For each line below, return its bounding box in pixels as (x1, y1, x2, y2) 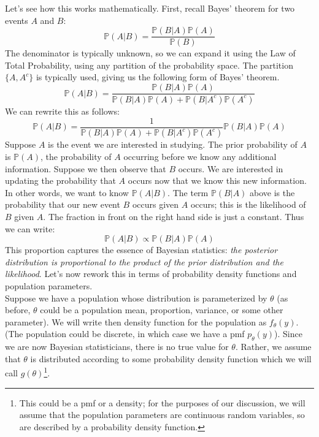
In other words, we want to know (5, 186, 129, 199)
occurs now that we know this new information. (128, 174, 307, 187)
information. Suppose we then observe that (5, 162, 166, 175)
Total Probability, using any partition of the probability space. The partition (5, 58, 293, 71)
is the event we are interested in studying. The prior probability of (48, 138, 298, 151)
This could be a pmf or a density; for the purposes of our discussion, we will (19, 396, 306, 409)
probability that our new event (5, 198, 120, 211)
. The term (167, 186, 209, 199)
